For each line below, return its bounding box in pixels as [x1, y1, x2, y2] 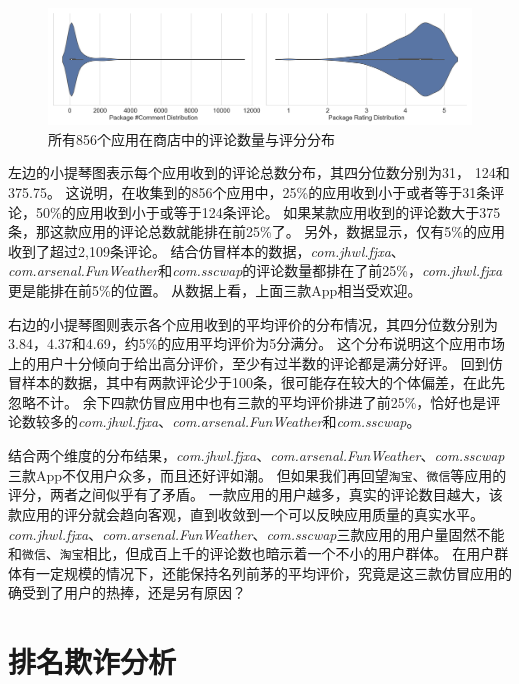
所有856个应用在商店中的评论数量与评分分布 [48, 128, 335, 149]
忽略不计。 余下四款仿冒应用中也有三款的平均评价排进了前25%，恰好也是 [8, 391, 487, 412]
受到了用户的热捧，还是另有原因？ [21, 582, 246, 603]
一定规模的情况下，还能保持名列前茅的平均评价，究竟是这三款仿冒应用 [35, 562, 498, 583]
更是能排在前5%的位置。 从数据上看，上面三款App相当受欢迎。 [8, 279, 422, 300]
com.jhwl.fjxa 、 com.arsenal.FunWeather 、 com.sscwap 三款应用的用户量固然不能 [8, 523, 505, 544]
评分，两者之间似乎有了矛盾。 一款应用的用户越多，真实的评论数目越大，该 [8, 484, 503, 505]
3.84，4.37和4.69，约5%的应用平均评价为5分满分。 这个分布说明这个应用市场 [8, 333, 505, 354]
